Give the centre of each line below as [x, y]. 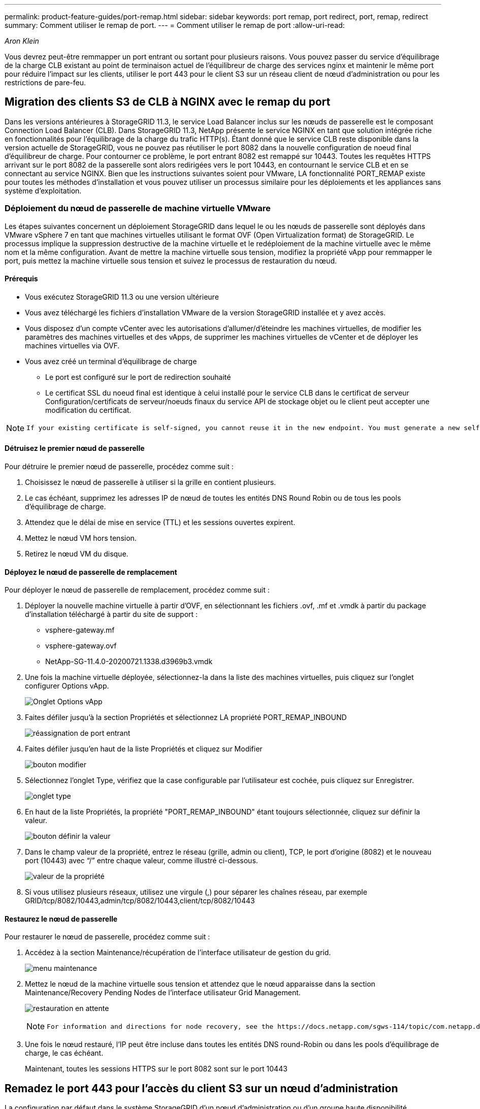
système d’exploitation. [43, 190]
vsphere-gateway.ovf [81, 646]
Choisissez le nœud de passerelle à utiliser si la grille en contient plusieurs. [151, 482]
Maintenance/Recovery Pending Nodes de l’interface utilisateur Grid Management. [163, 993]
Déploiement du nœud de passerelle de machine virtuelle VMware [138, 208]
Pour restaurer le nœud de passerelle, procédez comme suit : [107, 937]
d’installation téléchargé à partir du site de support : [111, 614]
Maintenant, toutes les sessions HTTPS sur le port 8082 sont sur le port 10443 [156, 1069]
